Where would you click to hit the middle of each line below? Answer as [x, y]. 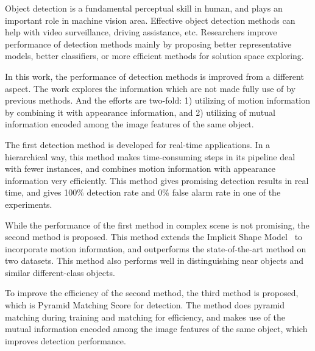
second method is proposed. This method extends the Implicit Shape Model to [154, 237]
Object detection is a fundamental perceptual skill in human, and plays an [144, 8]
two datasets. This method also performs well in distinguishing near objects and [154, 261]
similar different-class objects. [60, 272]
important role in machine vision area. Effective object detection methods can [150, 20]
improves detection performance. [65, 340]
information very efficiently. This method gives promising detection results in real [157, 180]
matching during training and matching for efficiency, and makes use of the [145, 317]
